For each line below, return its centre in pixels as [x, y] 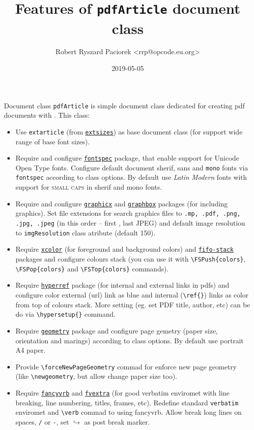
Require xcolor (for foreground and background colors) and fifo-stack [125, 249]
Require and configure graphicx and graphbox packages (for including [122, 203]
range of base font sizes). [53, 141]
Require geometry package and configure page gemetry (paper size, [116, 330]
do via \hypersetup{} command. [65, 314]
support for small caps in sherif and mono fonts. [89, 187]
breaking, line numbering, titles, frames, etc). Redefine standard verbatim [127, 402]
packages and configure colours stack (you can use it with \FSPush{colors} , [130, 258]
